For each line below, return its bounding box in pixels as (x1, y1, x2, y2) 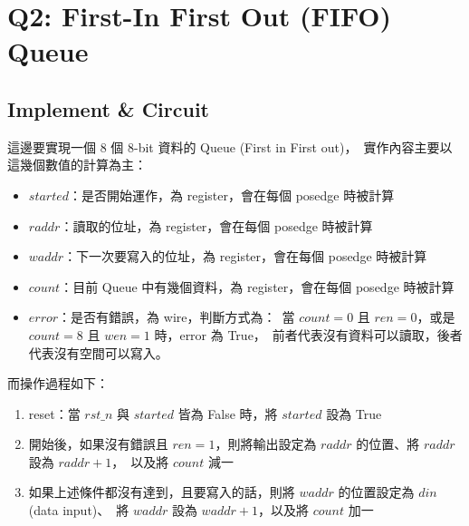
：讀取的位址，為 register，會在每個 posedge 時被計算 (60, 216, 373, 235)
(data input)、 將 (28, 501, 129, 520)
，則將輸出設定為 (215, 434, 317, 453)
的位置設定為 (338, 482, 415, 502)
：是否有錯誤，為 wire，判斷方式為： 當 (58, 307, 295, 326)
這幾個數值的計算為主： (7, 155, 147, 174)
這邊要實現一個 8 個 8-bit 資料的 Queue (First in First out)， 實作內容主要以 (7, 137, 453, 156)
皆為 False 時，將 (177, 404, 278, 423)
